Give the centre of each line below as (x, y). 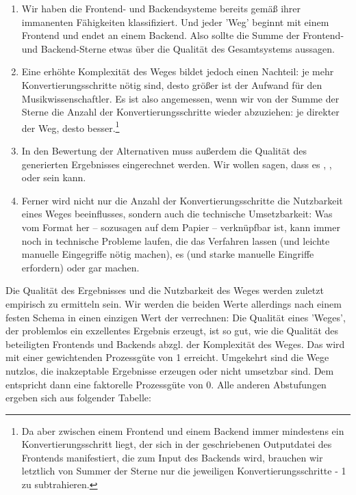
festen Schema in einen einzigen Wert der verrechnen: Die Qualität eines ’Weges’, (176, 317)
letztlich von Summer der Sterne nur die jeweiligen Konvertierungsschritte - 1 (184, 471)
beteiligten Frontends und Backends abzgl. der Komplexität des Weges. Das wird (175, 344)
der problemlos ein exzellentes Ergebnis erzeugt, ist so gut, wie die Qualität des (172, 331)
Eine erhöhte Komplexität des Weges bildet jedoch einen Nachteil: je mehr (178, 71)
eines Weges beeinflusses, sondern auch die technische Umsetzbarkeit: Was (177, 214)
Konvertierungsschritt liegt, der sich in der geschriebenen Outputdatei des (177, 444)
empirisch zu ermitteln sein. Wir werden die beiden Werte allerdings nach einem (174, 303)
